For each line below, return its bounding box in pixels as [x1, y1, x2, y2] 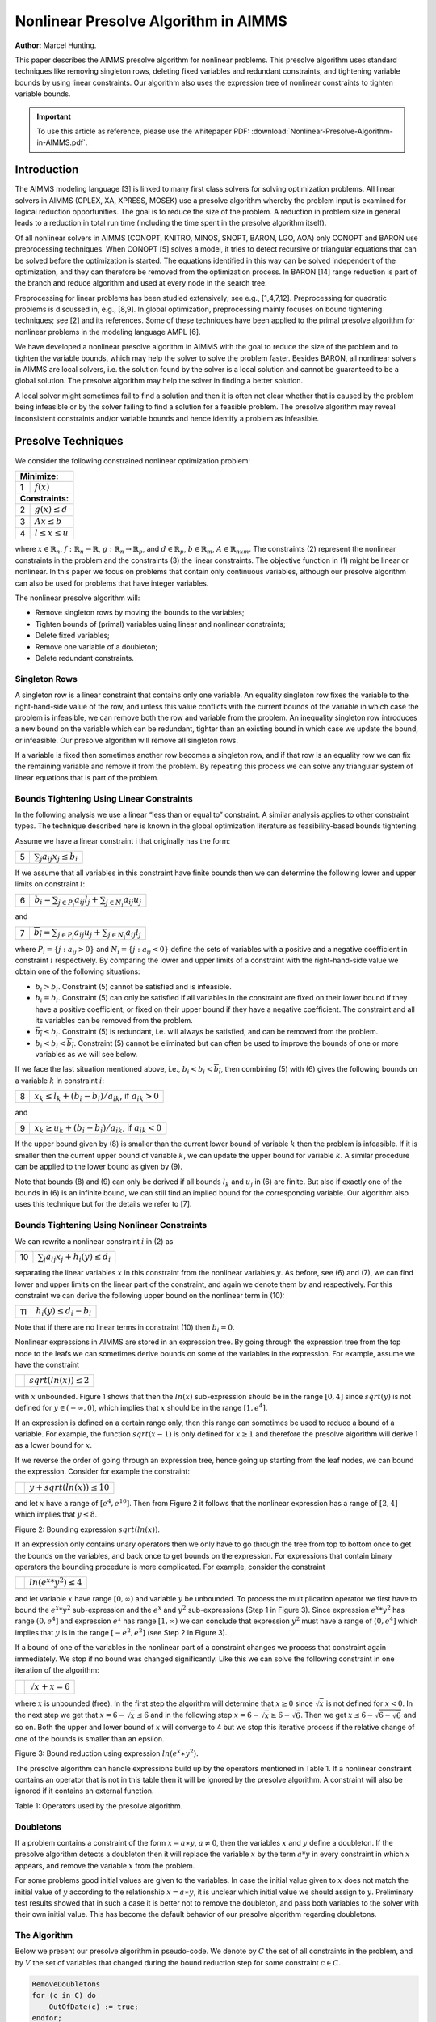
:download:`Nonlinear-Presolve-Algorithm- [251, 126, 393, 136]
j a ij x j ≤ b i [40, 852, 78, 864]
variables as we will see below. [35, 1050, 138, 1060]
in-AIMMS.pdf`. [36, 137, 88, 147]
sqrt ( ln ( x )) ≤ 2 [29, 1375, 90, 1386]
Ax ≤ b [34, 516, 62, 527]
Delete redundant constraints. [35, 653, 135, 662]
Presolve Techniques [15, 434, 124, 448]
